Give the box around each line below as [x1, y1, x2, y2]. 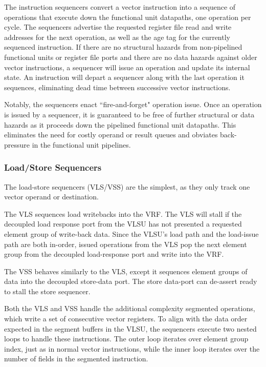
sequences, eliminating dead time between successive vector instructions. [4, 81, 231, 92]
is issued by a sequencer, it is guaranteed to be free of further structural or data [4, 109, 255, 119]
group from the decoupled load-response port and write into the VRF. [4, 249, 224, 259]
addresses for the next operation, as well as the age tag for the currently [4, 31, 230, 42]
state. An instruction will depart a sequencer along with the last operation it [4, 72, 245, 83]
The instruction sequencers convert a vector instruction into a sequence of [4, 2, 236, 12]
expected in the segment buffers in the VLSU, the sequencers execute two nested [4, 323, 257, 334]
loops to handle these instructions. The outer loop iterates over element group [4, 333, 249, 344]
